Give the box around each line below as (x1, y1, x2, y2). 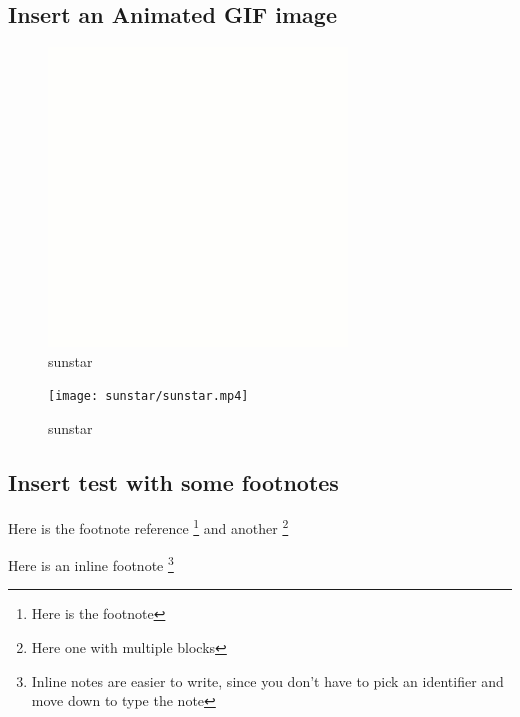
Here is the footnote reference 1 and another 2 (8, 514, 289, 538)
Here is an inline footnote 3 (8, 552, 174, 575)
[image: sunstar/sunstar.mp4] (48, 389, 249, 404)
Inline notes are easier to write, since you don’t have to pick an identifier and (31, 670, 504, 691)
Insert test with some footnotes (8, 467, 339, 498)
